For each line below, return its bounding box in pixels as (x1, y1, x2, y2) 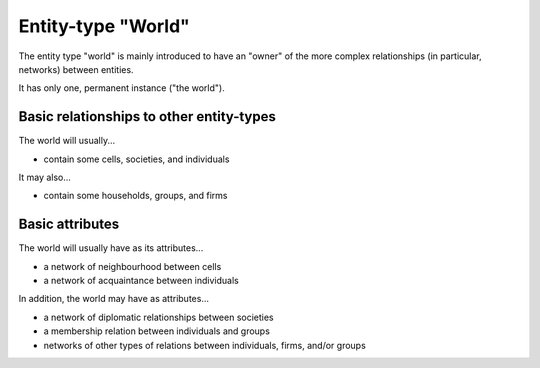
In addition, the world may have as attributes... (18, 293, 210, 305)
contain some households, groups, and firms (43, 190, 229, 202)
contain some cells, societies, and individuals (43, 153, 230, 165)
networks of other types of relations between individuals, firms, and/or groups (43, 339, 367, 351)
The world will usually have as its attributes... (18, 242, 204, 254)
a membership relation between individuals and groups (43, 325, 270, 337)
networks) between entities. (18, 63, 134, 75)
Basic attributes (18, 216, 120, 233)
